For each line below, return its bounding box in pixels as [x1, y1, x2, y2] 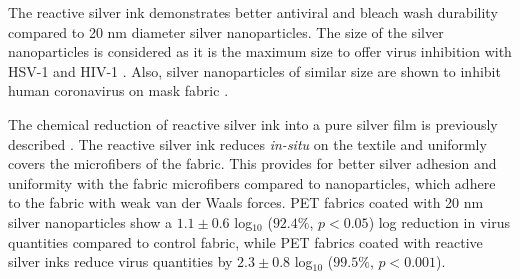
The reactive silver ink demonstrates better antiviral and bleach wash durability [8, 2, 498, 22]
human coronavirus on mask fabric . [8, 80, 229, 101]
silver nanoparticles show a [8, 211, 173, 232]
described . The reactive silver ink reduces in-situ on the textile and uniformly [8, 133, 487, 154]
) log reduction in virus [368, 211, 510, 232]
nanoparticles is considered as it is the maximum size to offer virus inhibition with [8, 41, 512, 62]
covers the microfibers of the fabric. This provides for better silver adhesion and [8, 153, 497, 174]
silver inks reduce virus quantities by [8, 251, 233, 272]
